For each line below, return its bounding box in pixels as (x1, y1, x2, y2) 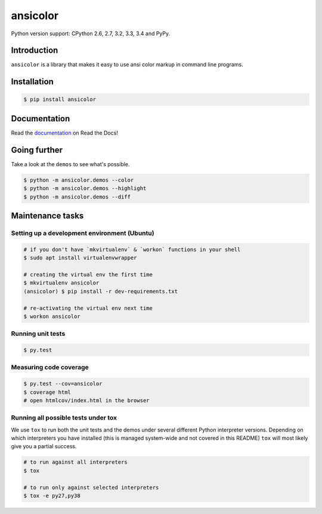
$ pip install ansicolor (23, 96, 97, 103)
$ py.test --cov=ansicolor (23, 380, 103, 387)
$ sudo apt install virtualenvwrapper (23, 255, 137, 261)
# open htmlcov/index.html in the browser (23, 397, 150, 403)
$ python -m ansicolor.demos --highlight (23, 185, 147, 192)
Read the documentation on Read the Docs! (11, 129, 119, 136)
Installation (11, 77, 54, 87)
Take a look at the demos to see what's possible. (11, 160, 130, 167)
